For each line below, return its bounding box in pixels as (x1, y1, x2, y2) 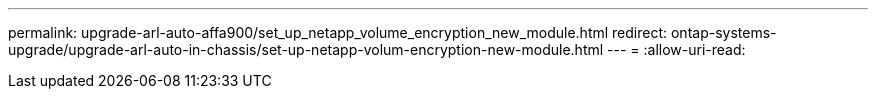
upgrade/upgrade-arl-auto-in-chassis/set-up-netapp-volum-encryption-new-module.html (8, 41, 604, 58)
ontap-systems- (670, 24, 777, 41)
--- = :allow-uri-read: (607, 41, 746, 58)
